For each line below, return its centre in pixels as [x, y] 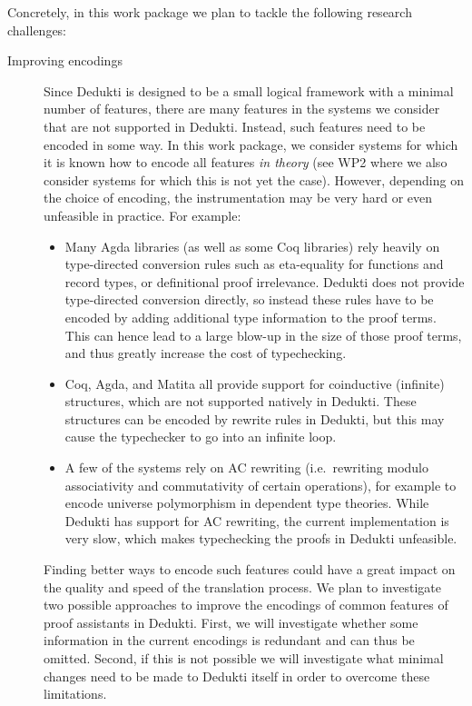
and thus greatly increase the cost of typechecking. [206, 353]
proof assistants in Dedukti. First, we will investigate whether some [231, 622]
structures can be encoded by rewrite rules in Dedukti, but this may [255, 418]
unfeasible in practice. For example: [143, 215]
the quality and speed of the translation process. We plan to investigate [242, 587]
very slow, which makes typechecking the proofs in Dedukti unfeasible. [261, 538]
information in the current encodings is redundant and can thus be [229, 640]
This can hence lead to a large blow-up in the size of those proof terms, [263, 335]
